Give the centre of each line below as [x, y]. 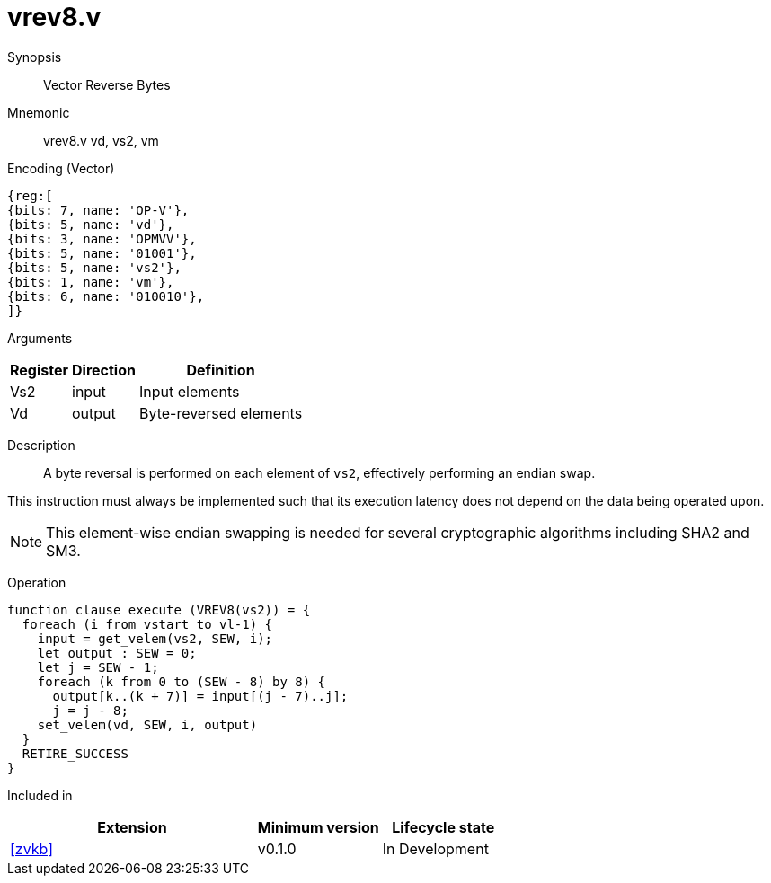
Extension [132, 827]
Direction [104, 370]
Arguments [40, 338]
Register [39, 370]
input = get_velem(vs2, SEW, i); [155, 638]
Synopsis [35, 57]
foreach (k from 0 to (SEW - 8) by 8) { [182, 681]
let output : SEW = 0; [117, 653]
